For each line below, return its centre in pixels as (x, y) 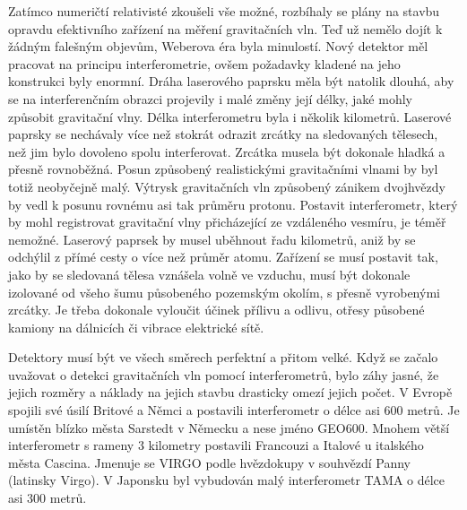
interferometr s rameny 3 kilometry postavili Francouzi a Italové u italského (216, 445)
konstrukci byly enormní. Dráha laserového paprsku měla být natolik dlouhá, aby (231, 81)
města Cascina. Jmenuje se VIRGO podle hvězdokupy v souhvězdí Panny (209, 462)
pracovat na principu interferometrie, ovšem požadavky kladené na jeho (204, 63)
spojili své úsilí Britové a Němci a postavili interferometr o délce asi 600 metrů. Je (234, 410)
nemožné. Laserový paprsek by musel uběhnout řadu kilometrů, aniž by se (212, 239)
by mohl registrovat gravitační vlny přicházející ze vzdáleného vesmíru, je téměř (227, 222)
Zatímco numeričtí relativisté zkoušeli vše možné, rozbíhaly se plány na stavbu (224, 11)
